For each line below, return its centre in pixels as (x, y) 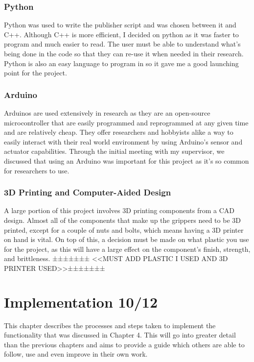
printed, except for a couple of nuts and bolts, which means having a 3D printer (124, 229)
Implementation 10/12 (81, 302)
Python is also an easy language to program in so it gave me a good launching (121, 63)
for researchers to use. (37, 170)
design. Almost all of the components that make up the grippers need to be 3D (122, 220)
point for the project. (35, 73)
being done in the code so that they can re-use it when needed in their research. (124, 53)
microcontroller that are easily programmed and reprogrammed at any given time (126, 122)
